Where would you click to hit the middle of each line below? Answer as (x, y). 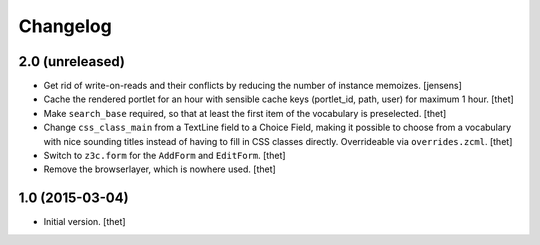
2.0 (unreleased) (71, 61)
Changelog (65, 26)
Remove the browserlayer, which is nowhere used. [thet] (160, 169)
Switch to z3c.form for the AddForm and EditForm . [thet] (164, 156)
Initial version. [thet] (84, 222)
